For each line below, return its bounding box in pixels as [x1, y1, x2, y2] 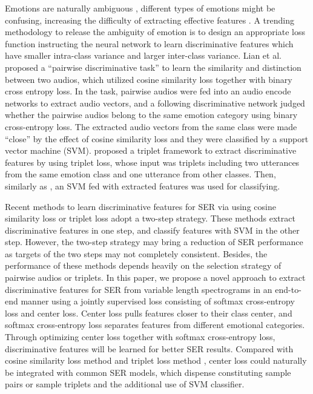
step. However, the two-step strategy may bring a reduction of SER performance [5, 235, 303, 248]
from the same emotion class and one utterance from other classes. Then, [5, 168, 276, 180]
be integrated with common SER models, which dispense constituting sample [5, 366, 291, 378]
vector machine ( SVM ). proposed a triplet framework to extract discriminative [5, 144, 297, 157]
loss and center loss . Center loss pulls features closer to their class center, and [5, 306, 292, 319]
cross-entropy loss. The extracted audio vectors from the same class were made [5, 120, 297, 133]
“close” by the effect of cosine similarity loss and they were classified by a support [5, 132, 309, 145]
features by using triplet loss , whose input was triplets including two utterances [5, 156, 300, 168]
